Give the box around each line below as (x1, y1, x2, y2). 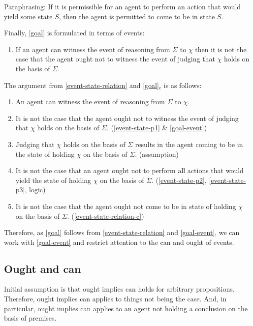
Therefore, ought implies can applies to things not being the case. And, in (4, 294, 227, 304)
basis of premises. (4, 313, 57, 323)
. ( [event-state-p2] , (152, 175, 207, 185)
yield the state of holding (15, 175, 92, 185)
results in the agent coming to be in (135, 139, 243, 149)
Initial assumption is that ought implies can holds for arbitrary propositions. (4, 284, 235, 294)
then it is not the (195, 44, 247, 54)
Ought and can (4, 261, 81, 276)
